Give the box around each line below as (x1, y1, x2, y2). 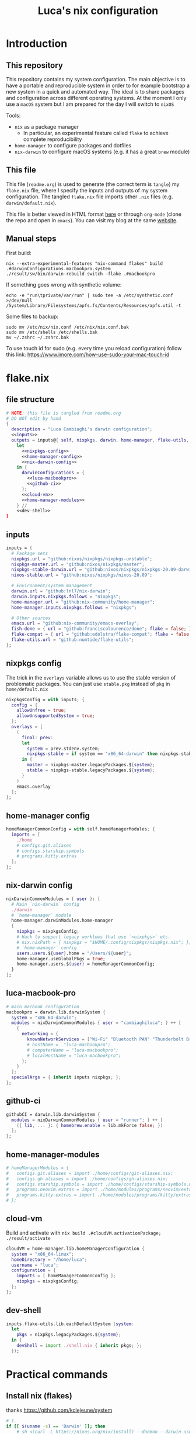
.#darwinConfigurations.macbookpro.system (6, 266, 111, 271)
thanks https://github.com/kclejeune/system (6, 1407, 113, 1414)
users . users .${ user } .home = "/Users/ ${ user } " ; (16, 950, 132, 956)
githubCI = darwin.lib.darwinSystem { (6, 1111, 100, 1118)
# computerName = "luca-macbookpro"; (27, 1047, 118, 1053)
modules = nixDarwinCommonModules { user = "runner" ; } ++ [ (11, 1117, 163, 1123)
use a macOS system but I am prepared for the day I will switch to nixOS (6, 101, 174, 108)
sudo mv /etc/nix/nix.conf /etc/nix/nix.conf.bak (6, 324, 129, 330)
